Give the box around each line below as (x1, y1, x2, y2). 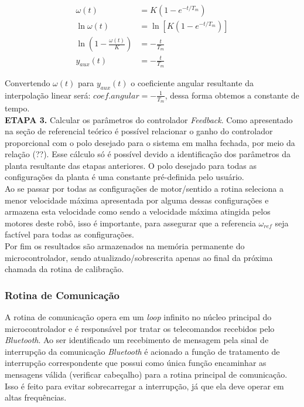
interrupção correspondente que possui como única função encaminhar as (5, 357, 267, 369)
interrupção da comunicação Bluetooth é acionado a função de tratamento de (5, 345, 280, 357)
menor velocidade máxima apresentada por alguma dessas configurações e (5, 194, 269, 206)
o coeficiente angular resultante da (131, 76, 254, 89)
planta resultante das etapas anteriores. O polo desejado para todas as (5, 159, 257, 171)
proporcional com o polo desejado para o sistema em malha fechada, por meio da (5, 136, 295, 148)
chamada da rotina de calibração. (5, 263, 124, 275)
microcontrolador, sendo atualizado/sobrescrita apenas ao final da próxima (5, 251, 273, 263)
